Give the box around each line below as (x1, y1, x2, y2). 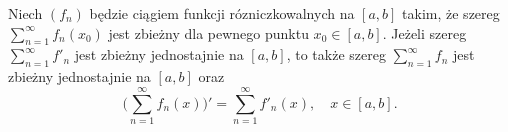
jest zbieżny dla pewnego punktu (108, 22, 309, 43)
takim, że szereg (402, 3, 500, 23)
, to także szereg (286, 44, 386, 65)
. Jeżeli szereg (382, 22, 467, 43)
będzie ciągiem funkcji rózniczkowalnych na (89, 3, 355, 23)
